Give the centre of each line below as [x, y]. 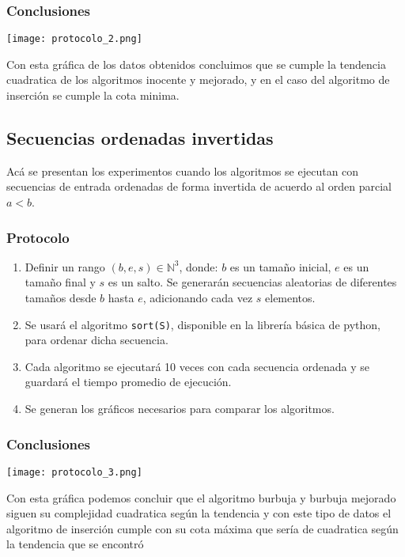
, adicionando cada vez [198, 298]
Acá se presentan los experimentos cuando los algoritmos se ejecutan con [183, 171]
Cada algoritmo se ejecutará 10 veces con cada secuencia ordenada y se [197, 366]
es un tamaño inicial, [280, 266]
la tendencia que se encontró [75, 544]
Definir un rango [65, 266]
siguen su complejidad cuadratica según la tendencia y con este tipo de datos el [199, 513]
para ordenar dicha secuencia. [97, 340]
